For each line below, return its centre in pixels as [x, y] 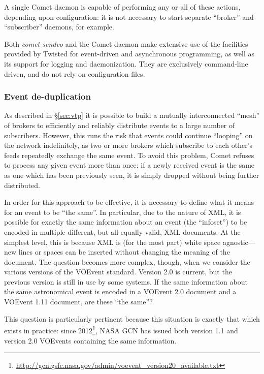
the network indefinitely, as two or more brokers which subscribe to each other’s [128, 145]
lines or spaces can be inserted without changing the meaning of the [124, 252]
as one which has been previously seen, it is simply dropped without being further [132, 175]
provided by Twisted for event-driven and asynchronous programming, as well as [129, 54]
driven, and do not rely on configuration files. [75, 73]
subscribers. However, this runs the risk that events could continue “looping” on [128, 135]
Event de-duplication [47, 96]
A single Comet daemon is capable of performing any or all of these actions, [122, 7]
